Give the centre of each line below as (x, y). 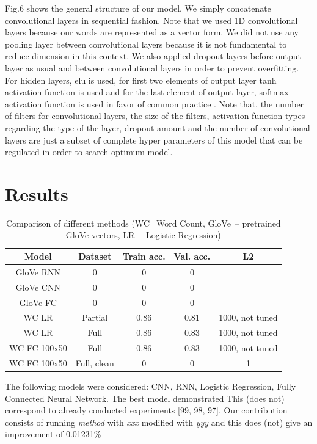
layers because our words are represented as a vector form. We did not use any (152, 32)
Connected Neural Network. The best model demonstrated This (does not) (145, 398)
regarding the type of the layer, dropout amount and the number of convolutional (158, 127)
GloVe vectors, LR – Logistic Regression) (143, 235)
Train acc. (144, 256)
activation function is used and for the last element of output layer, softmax (147, 92)
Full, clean (95, 362)
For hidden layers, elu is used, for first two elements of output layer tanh (141, 80)
